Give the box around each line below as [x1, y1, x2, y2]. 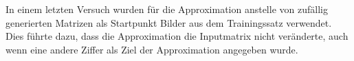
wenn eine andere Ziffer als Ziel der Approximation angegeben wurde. [5, 42, 298, 56]
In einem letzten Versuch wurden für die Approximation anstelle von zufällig [5, 2, 328, 16]
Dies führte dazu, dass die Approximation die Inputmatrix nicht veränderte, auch [5, 29, 349, 43]
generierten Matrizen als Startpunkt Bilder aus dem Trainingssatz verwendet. [5, 15, 332, 29]
